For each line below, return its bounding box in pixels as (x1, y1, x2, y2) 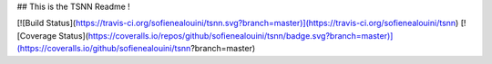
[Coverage (16, 30, 57, 41)
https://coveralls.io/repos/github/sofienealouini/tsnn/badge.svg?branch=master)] (87, 30, 394, 41)
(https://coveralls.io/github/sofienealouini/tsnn (16, 43, 191, 54)
